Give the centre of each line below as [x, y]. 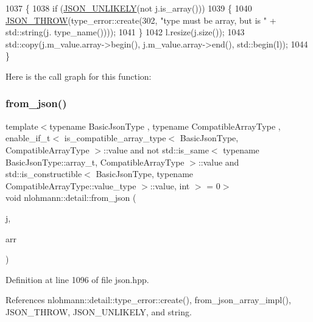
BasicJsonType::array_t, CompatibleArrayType [95, 162]
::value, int [170, 185]
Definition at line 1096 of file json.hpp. [77, 279]
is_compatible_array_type [115, 138]
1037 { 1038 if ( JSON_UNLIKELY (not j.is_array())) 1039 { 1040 [129, 8]
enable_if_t [28, 138]
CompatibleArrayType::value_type [71, 185]
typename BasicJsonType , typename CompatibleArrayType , [165, 126]
